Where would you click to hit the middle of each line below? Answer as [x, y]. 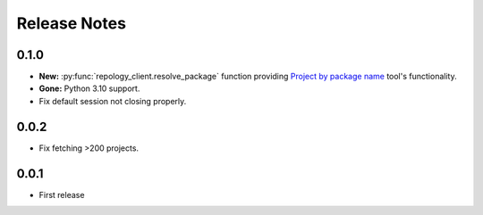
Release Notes [72, 23]
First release [62, 194]
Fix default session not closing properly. [113, 101]
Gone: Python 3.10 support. [89, 88]
